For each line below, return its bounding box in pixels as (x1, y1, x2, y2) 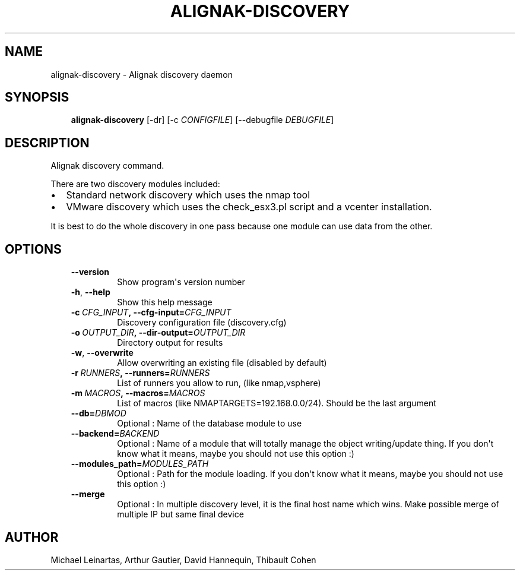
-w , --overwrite (71, 347, 134, 358)
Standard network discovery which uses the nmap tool (66, 189, 310, 201)
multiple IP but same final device (117, 509, 244, 520)
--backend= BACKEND (71, 428, 160, 439)
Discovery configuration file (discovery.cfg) (117, 317, 287, 328)
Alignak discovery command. (50, 160, 164, 171)
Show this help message (117, 297, 213, 308)
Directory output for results (117, 337, 223, 348)
